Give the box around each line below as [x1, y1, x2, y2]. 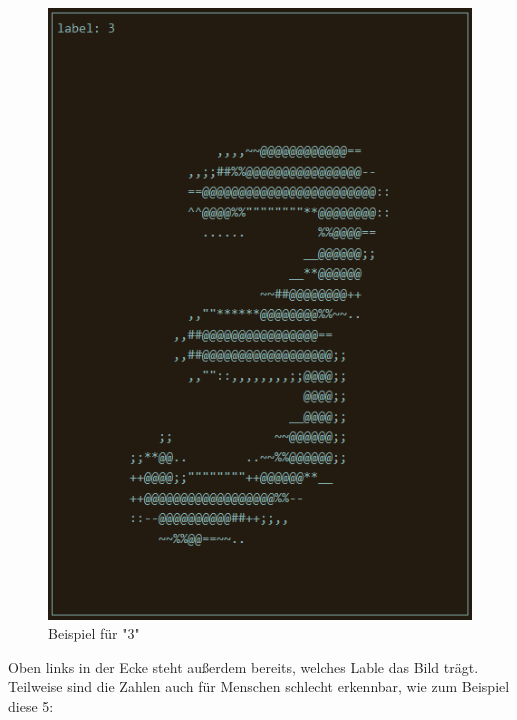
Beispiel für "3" [48, 623, 140, 644]
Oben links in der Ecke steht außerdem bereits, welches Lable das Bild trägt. [8, 656, 479, 677]
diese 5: [8, 695, 54, 716]
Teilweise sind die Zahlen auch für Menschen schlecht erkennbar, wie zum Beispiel [8, 676, 510, 697]
